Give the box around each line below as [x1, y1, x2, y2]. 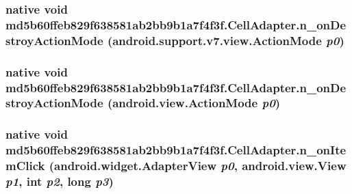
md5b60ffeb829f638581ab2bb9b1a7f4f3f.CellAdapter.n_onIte [5, 141, 347, 158]
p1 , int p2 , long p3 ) [5, 173, 114, 190]
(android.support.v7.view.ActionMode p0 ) [107, 31, 344, 48]
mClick [5, 157, 45, 174]
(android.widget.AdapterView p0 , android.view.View [49, 157, 347, 174]
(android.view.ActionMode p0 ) [107, 94, 281, 111]
